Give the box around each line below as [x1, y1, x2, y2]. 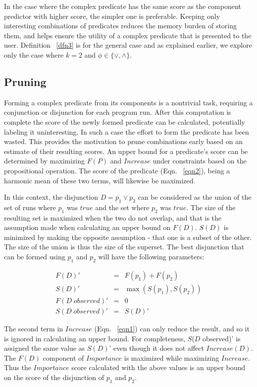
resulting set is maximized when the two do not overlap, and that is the [4, 212, 222, 223]
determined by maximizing [4, 155, 85, 166]
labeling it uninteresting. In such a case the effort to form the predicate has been [4, 126, 249, 137]
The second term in [4, 323, 63, 333]
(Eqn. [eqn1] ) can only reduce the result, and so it [94, 323, 250, 333]
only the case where [4, 49, 64, 60]
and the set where [95, 202, 150, 212]
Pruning [4, 74, 47, 89]
